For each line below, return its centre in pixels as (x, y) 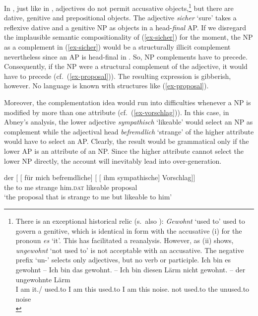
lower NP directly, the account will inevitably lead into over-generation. (113, 160)
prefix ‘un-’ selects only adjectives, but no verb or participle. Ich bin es (123, 260)
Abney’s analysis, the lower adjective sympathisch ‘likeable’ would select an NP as (129, 122)
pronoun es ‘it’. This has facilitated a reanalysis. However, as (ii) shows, (125, 240)
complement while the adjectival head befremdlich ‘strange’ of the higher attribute (129, 131)
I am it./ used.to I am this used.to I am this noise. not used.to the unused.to (132, 289)
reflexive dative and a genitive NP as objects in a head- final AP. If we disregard (125, 27)
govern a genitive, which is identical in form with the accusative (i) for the (129, 230)
